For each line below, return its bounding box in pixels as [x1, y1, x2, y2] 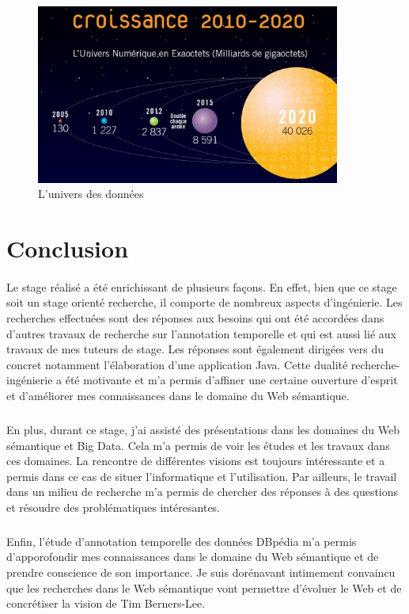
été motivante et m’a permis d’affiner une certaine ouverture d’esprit [65, 372, 398, 388]
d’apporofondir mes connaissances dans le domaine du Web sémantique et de [6, 548, 379, 565]
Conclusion [6, 232, 129, 264]
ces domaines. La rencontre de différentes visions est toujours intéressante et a [6, 452, 385, 469]
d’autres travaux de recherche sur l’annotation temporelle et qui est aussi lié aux [6, 325, 396, 341]
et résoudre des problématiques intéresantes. [6, 498, 221, 515]
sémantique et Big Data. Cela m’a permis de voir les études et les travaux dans [6, 437, 390, 453]
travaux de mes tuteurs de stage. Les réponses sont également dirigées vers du [6, 341, 384, 357]
